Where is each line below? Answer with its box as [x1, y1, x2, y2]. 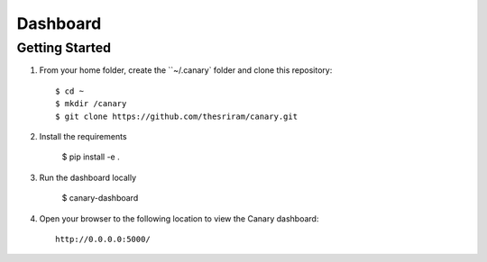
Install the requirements [39, 131, 127, 141]
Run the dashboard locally [39, 172, 137, 183]
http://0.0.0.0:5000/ [55, 234, 151, 244]
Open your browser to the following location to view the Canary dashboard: [39, 212, 319, 224]
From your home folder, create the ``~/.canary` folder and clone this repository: [39, 65, 333, 76]
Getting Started [16, 40, 112, 56]
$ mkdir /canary [55, 99, 127, 109]
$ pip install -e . [61, 151, 121, 162]
